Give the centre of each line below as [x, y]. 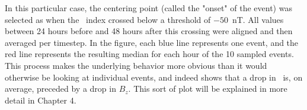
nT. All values [258, 19]
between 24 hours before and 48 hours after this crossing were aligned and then [149, 31]
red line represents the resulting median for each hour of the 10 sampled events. [149, 54]
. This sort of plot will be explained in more [208, 89]
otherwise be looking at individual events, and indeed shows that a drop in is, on [154, 77]
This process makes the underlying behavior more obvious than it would [136, 65]
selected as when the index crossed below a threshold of [108, 19]
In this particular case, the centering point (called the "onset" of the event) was [148, 8]
